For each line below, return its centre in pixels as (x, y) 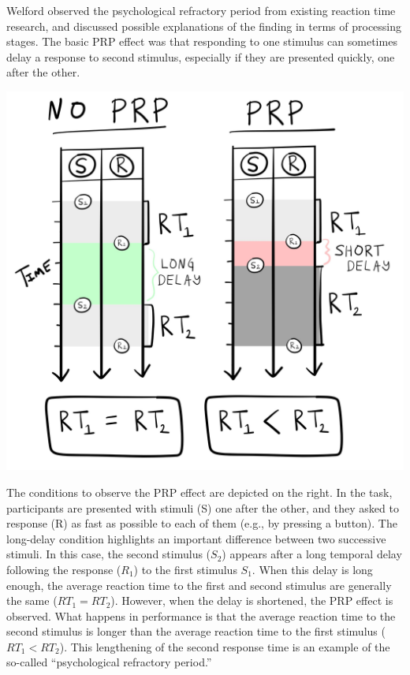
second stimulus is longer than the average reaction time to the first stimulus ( (196, 631)
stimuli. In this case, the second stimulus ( (109, 554)
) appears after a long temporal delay (312, 554)
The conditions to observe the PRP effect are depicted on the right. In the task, (199, 492)
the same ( (32, 600)
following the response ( (64, 569)
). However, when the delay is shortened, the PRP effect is (252, 600)
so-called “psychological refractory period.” (109, 662)
